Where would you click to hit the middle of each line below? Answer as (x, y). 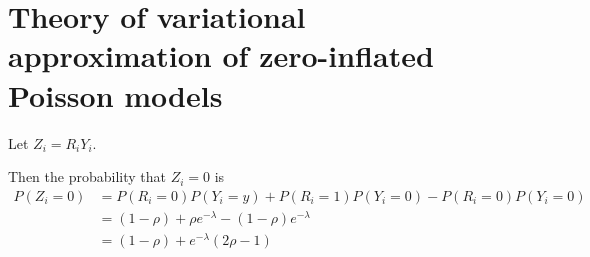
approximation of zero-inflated (221, 55)
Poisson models (115, 94)
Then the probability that (87, 176)
